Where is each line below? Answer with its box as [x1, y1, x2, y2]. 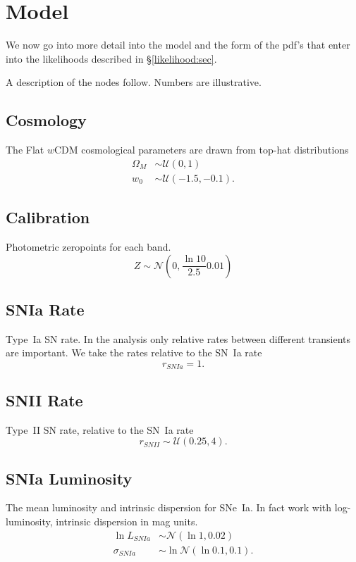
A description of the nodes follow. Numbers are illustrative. [6, 75, 262, 89]
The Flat [6, 142, 44, 157]
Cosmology [6, 109, 87, 131]
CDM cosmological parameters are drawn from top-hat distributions [54, 142, 349, 157]
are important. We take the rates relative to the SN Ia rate [6, 345, 262, 360]
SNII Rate [6, 389, 83, 411]
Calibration [6, 206, 90, 228]
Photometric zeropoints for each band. [6, 239, 171, 254]
